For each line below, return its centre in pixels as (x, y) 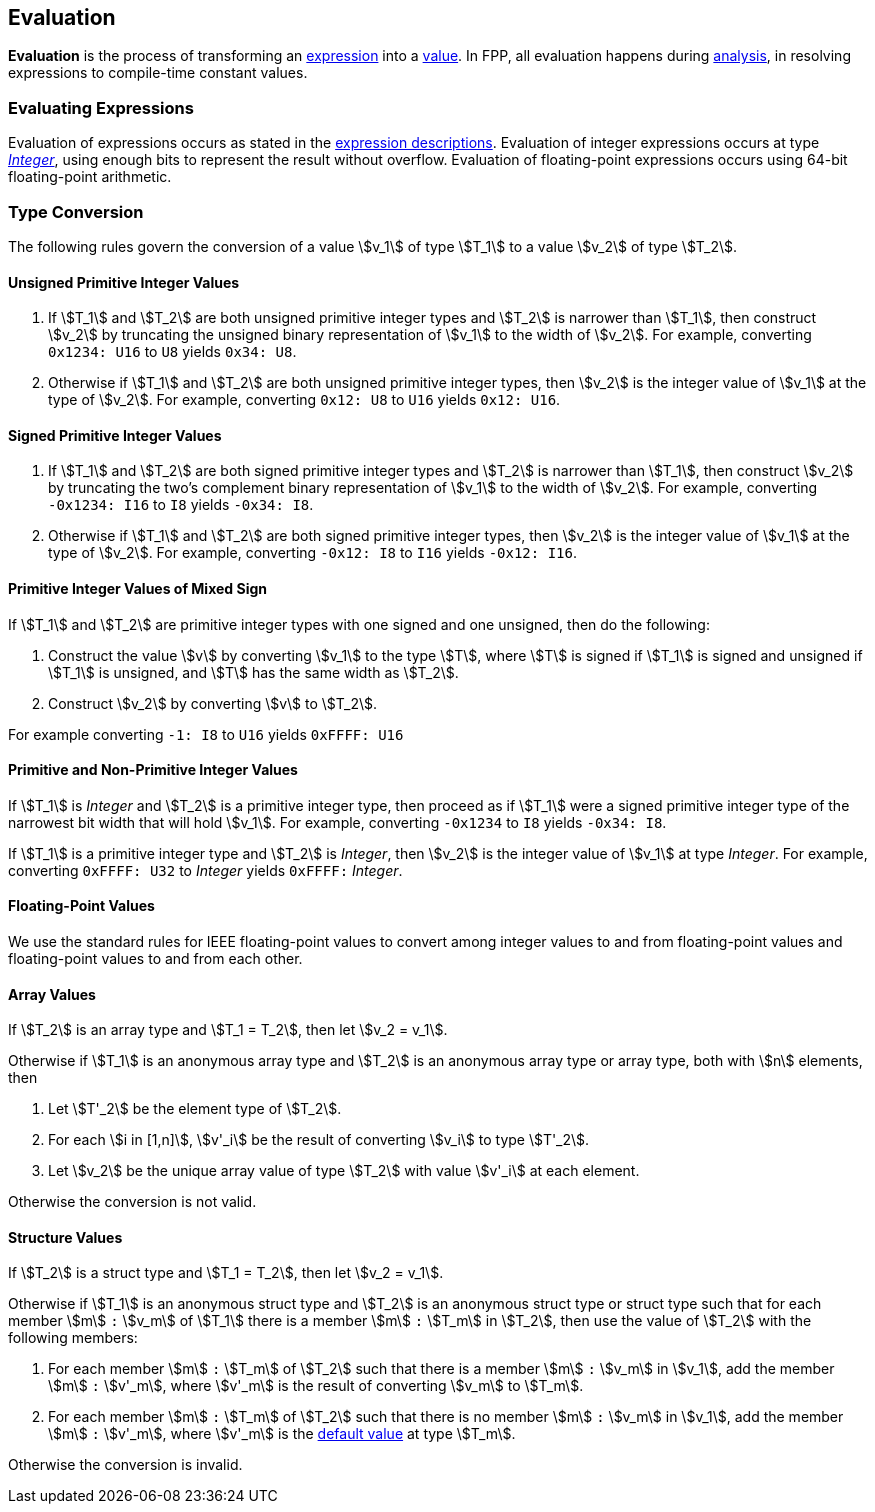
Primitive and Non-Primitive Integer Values (153, 770)
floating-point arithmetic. (90, 177)
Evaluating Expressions (101, 107)
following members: (73, 1338)
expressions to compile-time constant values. (158, 73)
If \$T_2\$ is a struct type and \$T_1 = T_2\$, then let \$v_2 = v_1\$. (226, 1273)
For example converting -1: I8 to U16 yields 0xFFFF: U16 (206, 734)
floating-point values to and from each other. (155, 959)
